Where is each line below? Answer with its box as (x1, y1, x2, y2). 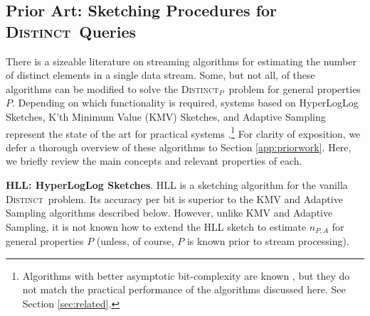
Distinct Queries (6, 20, 137, 42)
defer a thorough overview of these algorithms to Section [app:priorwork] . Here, (6, 139, 351, 154)
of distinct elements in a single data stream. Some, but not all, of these (6, 67, 315, 82)
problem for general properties (228, 81, 361, 96)
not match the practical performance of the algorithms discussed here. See (22, 282, 346, 297)
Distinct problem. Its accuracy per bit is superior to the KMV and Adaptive (6, 191, 343, 206)
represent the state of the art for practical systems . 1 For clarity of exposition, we (6, 124, 361, 141)
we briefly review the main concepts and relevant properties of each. (6, 153, 302, 168)
